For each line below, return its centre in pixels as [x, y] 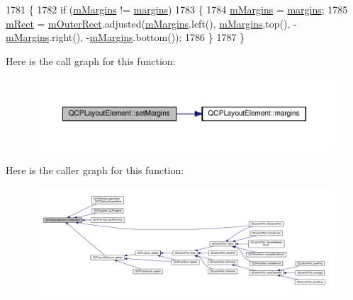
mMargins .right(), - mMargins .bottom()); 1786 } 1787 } [125, 37]
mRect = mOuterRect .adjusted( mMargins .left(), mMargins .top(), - [151, 23]
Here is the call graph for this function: [91, 60]
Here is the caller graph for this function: [95, 169]
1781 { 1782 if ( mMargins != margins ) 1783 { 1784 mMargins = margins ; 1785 [177, 9]
